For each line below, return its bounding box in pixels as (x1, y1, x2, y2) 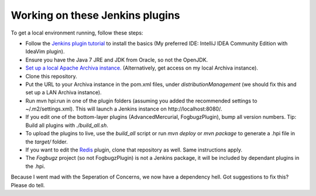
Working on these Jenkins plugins (11, 9, 181, 22)
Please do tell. (11, 181, 45, 188)
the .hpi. (25, 163, 46, 170)
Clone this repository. (25, 73, 77, 80)
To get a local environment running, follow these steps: (11, 29, 143, 36)
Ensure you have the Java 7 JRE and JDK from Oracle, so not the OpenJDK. (25, 56, 208, 63)
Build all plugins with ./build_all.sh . (25, 122, 108, 129)
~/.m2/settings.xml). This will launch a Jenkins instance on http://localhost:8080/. (25, 105, 222, 112)
